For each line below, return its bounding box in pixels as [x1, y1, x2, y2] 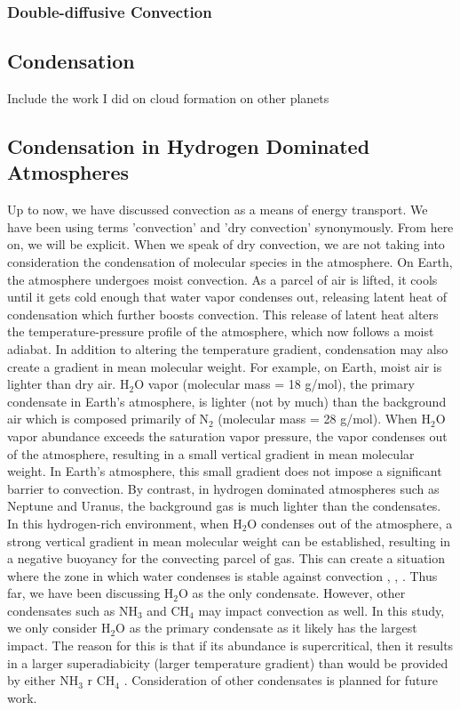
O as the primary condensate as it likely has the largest [115, 618, 417, 637]
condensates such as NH [7, 601, 138, 619]
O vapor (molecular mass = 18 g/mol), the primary [134, 375, 415, 393]
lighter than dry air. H [7, 375, 130, 393]
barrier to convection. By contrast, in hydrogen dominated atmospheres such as [7, 479, 440, 497]
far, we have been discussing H [7, 584, 174, 602]
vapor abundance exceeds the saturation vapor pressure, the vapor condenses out [7, 426, 448, 445]
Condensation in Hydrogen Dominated [7, 133, 370, 160]
